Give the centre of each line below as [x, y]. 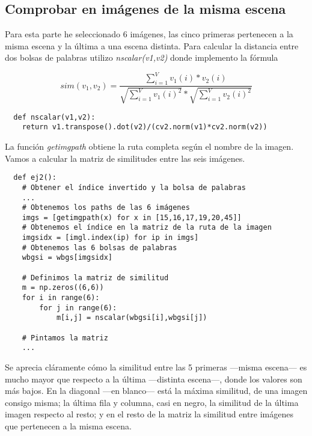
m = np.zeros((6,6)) [63, 288]
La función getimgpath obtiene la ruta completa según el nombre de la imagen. [149, 146]
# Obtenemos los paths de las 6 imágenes [106, 208]
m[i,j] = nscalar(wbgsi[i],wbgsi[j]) [132, 318]
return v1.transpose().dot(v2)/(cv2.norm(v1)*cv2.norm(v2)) [145, 127]
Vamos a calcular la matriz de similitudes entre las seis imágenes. [125, 158]
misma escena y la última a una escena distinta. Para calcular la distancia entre [152, 45]
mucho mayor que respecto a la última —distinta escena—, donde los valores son [154, 379]
